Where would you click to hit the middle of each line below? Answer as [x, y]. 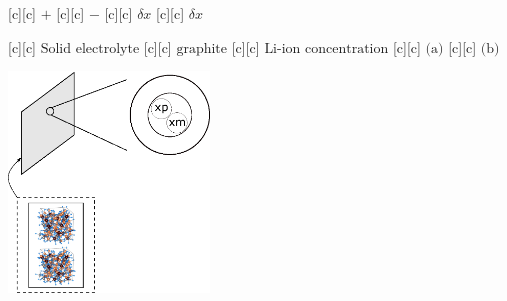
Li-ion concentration [326, 48]
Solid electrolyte [90, 48]
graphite [202, 48]
